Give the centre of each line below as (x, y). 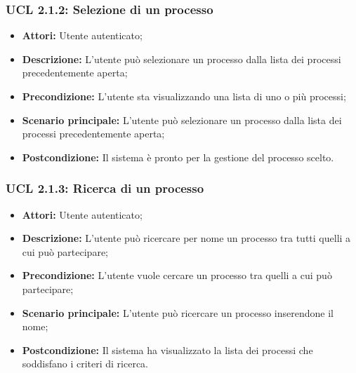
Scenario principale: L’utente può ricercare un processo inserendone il (178, 312)
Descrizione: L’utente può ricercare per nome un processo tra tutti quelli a (186, 238)
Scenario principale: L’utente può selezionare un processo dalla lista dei (182, 120)
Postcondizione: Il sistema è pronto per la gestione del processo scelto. (178, 157)
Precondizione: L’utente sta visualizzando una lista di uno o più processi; (184, 96)
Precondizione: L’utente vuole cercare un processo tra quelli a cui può (177, 275)
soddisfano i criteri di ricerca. (85, 364)
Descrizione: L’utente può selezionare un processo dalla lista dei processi (182, 59)
